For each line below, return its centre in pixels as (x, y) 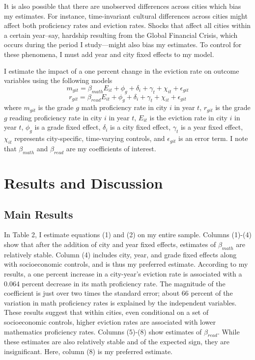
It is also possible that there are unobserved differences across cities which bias (123, 6)
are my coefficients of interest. (111, 148)
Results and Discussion (84, 182)
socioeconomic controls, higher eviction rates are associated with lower (110, 321)
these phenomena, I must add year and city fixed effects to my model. (109, 54)
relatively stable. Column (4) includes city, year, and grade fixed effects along (120, 254)
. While (228, 331)
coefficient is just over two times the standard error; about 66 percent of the (118, 293)
